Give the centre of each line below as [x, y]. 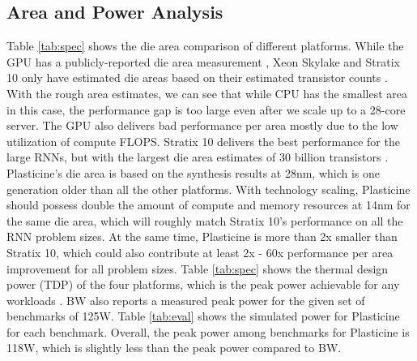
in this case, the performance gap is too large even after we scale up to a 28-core [206, 109]
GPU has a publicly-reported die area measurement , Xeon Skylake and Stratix [203, 61]
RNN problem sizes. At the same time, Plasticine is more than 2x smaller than [202, 236]
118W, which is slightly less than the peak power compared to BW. [174, 348]
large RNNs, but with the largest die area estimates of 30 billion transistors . [198, 157]
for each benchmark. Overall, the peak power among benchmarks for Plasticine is [208, 331]
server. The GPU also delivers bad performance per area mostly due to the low [202, 125]
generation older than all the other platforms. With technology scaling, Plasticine [208, 189]
